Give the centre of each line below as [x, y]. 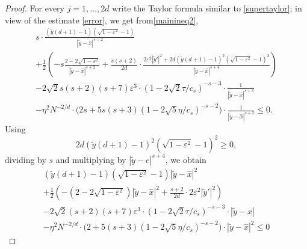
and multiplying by [91, 159]
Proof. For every [35, 8]
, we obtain [186, 159]
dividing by [26, 159]
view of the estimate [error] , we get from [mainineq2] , [102, 20]
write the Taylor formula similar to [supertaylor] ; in [207, 8]
